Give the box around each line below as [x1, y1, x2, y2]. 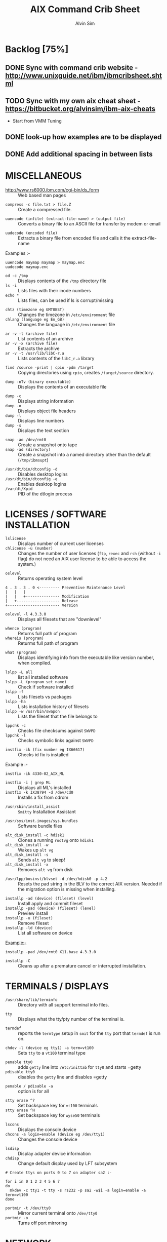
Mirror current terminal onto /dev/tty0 [18, 1210, 98, 1216]
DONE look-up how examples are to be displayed [5, 133, 162, 141]
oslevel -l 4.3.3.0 [5, 611, 47, 616]
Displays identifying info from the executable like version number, [18, 654, 154, 661]
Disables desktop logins [18, 471, 68, 477]
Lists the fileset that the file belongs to [18, 713, 98, 719]
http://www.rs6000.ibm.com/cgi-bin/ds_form [5, 186, 99, 193]
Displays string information [18, 398, 74, 404]
